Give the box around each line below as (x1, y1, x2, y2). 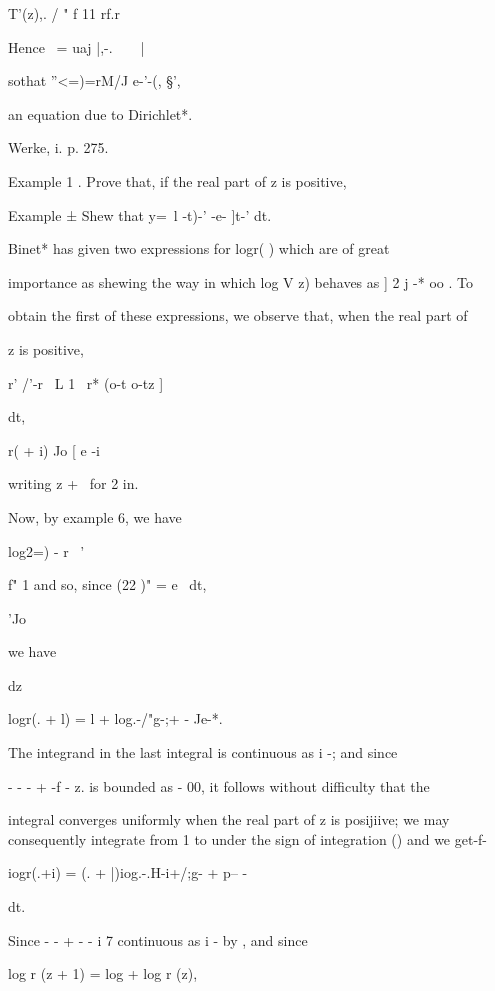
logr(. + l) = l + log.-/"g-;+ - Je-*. (8, 708, 223, 729)
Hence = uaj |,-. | (8, 36, 145, 57)
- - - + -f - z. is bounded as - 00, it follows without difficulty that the (8, 775, 430, 796)
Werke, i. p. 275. (8, 137, 109, 158)
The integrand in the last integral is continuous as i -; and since (8, 742, 398, 763)
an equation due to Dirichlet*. (8, 103, 193, 124)
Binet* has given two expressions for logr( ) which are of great (8, 238, 390, 259)
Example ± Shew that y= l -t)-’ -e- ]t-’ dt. (8, 204, 272, 225)
